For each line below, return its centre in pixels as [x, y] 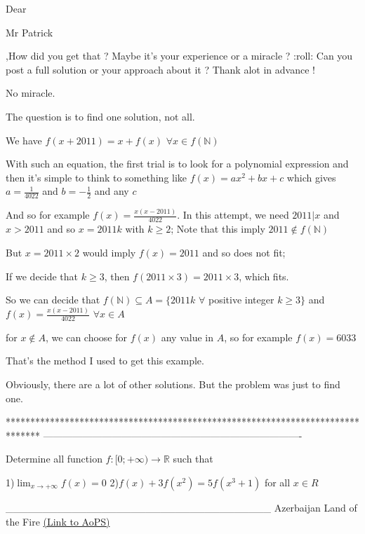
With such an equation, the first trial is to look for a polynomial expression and [177, 164]
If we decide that [42, 276]
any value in [187, 337]
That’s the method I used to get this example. [105, 361]
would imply [109, 252]
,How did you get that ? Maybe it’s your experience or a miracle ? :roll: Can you [179, 56]
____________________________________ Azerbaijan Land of [181, 507]
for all [277, 482]
